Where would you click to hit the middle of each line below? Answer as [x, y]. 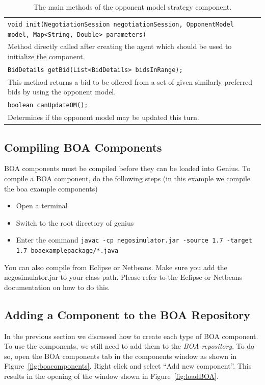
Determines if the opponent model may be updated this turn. [103, 117]
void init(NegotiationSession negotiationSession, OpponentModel [121, 24]
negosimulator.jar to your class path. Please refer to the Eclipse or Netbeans [123, 277]
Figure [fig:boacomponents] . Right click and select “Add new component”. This [128, 366]
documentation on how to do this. [57, 287]
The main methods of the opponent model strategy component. [132, 7]
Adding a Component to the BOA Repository [127, 314]
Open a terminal [42, 206]
